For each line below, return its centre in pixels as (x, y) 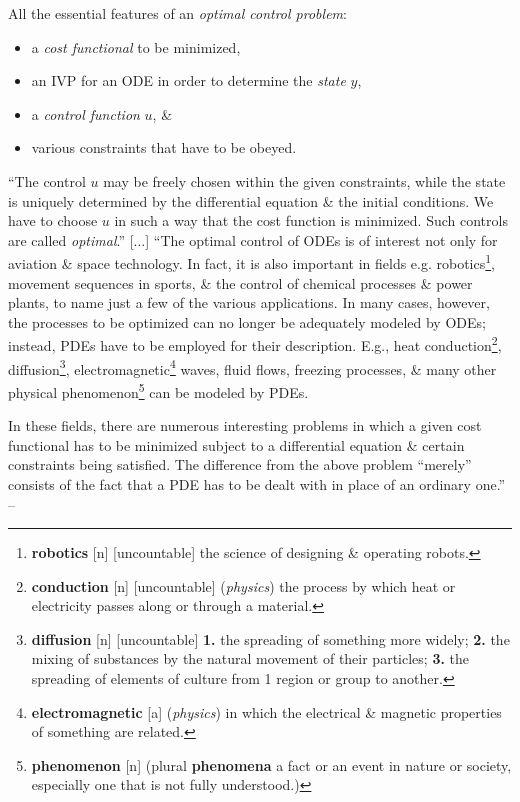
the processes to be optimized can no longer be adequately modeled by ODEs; (247, 321)
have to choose (53, 220)
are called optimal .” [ (71, 239)
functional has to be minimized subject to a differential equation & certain (236, 444)
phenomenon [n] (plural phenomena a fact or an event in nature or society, (271, 764)
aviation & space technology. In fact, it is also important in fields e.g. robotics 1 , (251, 261)
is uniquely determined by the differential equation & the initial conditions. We (251, 200)
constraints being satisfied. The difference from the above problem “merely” (240, 464)
